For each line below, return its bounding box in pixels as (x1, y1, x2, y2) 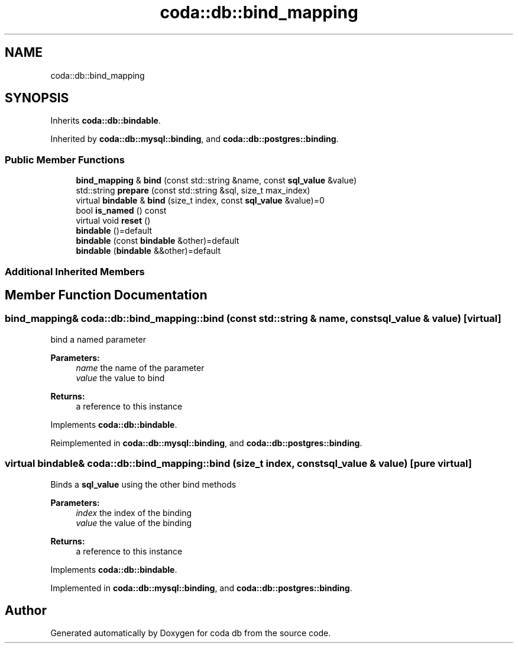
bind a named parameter (50, 334, 147, 344)
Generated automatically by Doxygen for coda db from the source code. (50, 628, 331, 639)
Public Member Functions (5, 153, 125, 166)
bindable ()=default (76, 225, 153, 236)
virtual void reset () (76, 215, 151, 226)
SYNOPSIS (5, 91, 69, 106)
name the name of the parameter (76, 362, 205, 373)
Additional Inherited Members (5, 265, 145, 278)
